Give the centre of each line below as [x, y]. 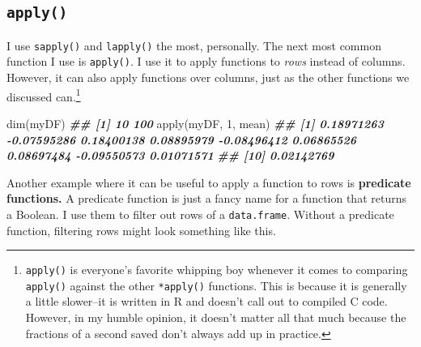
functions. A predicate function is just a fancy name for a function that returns [206, 198]
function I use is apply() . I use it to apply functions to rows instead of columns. [206, 61]
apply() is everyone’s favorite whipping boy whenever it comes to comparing [217, 270]
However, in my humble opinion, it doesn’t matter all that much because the [216, 317]
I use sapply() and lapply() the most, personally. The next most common [194, 45]
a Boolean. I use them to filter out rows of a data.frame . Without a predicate [200, 214]
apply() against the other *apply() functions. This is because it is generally [216, 285]
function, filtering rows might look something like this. [141, 230]
